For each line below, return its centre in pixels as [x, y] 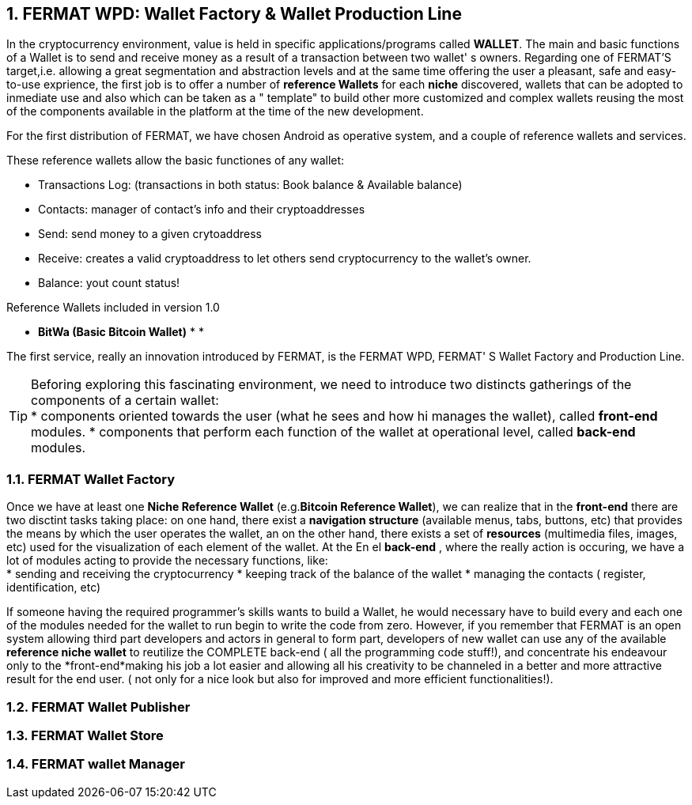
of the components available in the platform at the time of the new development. [215, 111]
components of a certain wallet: [125, 401]
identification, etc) [54, 588]
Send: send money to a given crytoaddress [150, 234]
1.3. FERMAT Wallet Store [85, 735]
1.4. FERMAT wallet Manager [96, 764]
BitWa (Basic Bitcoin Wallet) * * [121, 332]
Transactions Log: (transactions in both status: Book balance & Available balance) [250, 185]
